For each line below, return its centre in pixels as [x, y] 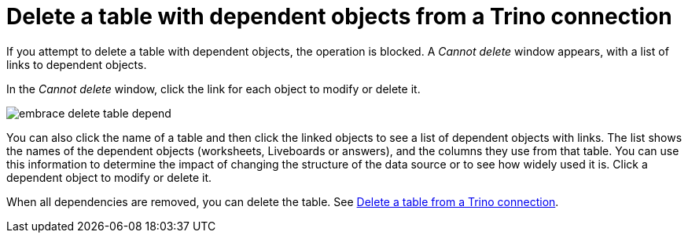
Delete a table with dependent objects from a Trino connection [339, 16]
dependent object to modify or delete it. [109, 177]
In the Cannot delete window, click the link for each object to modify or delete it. [213, 89]
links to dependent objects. [77, 64]
